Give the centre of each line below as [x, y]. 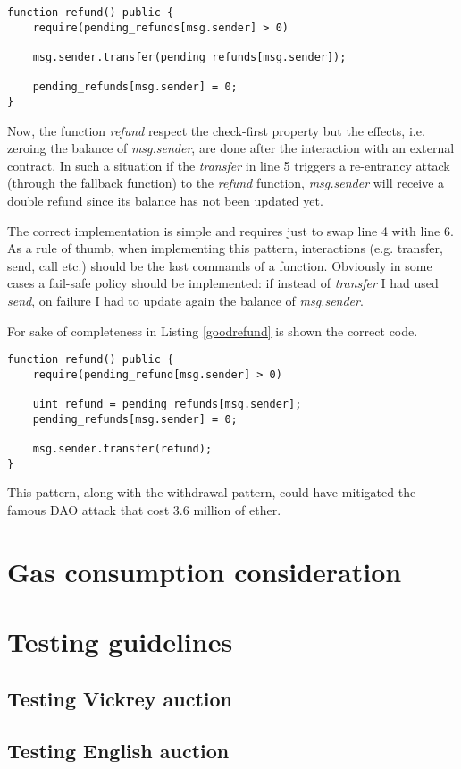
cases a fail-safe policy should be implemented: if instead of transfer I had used [223, 283]
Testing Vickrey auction [120, 698]
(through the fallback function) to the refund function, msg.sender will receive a [226, 183]
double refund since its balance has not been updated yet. [165, 200]
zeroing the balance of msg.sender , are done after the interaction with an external [231, 148]
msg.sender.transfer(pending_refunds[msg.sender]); [189, 57]
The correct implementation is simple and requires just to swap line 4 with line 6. [230, 230]
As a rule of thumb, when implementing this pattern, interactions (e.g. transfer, [225, 248]
